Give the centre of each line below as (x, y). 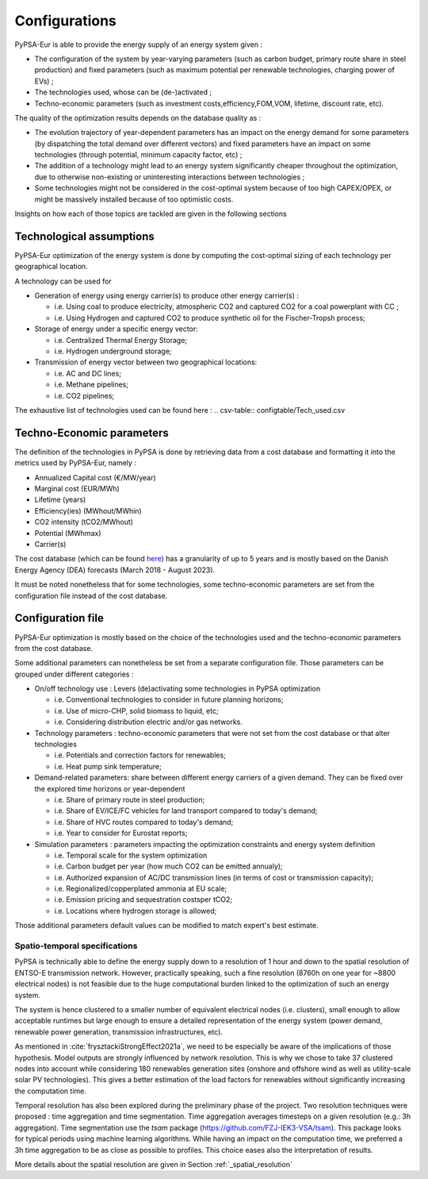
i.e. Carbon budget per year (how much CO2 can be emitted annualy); (168, 866)
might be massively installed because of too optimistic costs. (134, 199)
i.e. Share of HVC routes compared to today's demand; (144, 822)
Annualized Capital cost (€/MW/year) (95, 477)
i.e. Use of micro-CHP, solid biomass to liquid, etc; (136, 711)
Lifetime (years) (60, 499)
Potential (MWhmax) (68, 533)
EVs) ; (44, 81)
